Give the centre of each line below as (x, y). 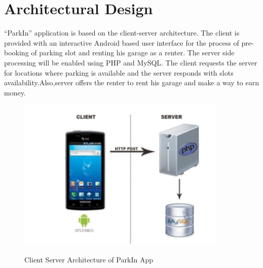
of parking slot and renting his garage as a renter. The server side (133, 53)
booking (16, 53)
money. (15, 92)
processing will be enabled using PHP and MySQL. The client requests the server (131, 62)
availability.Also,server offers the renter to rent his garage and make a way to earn (132, 82)
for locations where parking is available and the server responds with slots (119, 72)
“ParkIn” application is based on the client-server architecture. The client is (122, 33)
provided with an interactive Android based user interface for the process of (122, 42)
